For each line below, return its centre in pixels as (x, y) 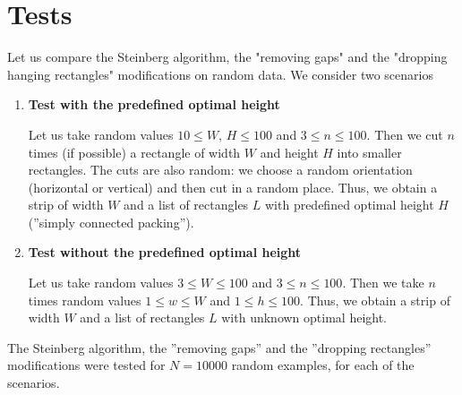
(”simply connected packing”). (111, 222)
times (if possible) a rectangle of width (134, 152)
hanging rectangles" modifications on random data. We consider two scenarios (220, 74)
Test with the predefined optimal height (154, 104)
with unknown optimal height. (304, 318)
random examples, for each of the (323, 365)
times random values (85, 300)
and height (289, 152)
